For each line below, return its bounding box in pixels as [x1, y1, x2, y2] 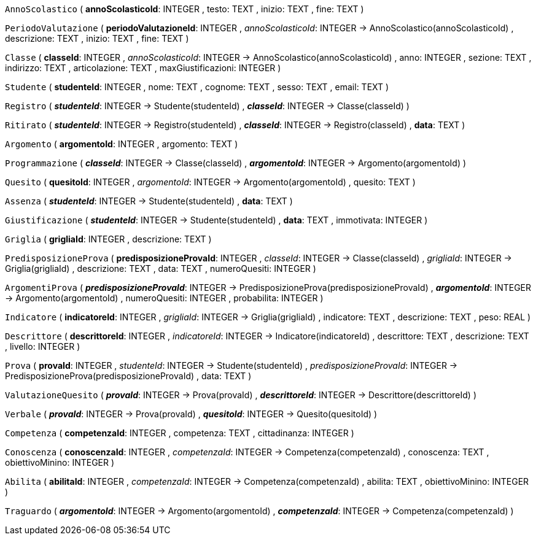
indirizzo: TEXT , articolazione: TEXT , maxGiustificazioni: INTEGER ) [5, 63, 281, 73]
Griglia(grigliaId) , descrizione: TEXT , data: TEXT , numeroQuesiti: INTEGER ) [5, 263, 316, 274]
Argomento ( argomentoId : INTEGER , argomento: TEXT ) [5, 139, 238, 149]
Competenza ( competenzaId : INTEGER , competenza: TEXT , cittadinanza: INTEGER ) [5, 428, 354, 438]
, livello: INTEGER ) [5, 341, 80, 352]
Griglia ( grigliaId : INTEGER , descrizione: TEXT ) [5, 234, 212, 244]
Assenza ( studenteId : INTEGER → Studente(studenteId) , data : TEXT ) [5, 196, 293, 206]
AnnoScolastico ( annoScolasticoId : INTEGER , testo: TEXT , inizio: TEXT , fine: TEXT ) [5, 4, 364, 14]
